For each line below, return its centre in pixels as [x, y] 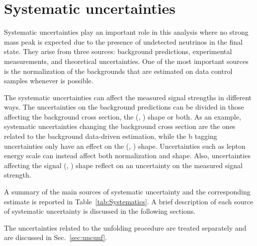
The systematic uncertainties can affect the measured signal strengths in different [128, 97]
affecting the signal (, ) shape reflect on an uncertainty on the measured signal [123, 165]
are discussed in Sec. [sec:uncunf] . [56, 237]
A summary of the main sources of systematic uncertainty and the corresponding [127, 192]
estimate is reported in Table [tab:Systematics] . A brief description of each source [129, 201]
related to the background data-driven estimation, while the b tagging [111, 136]
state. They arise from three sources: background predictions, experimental [118, 51]
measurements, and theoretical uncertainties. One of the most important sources [126, 61]
